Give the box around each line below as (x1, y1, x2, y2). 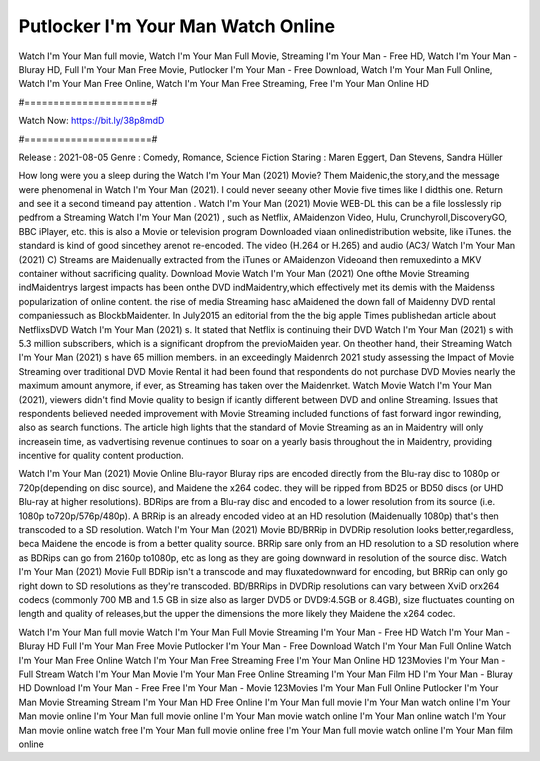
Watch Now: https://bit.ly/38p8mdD (18, 115, 165, 127)
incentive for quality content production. (18, 450, 184, 462)
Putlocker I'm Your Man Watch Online (18, 15, 335, 37)
